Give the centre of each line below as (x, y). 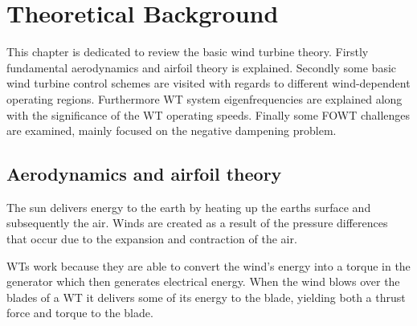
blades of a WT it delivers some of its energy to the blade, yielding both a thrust (206, 297)
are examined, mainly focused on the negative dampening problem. (172, 130)
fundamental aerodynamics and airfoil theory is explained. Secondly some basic (202, 67)
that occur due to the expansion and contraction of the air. (152, 239)
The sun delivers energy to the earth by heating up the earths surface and (189, 207)
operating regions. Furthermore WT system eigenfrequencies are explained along (204, 98)
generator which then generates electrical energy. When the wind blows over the (203, 281)
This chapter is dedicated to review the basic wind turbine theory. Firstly (188, 52)
